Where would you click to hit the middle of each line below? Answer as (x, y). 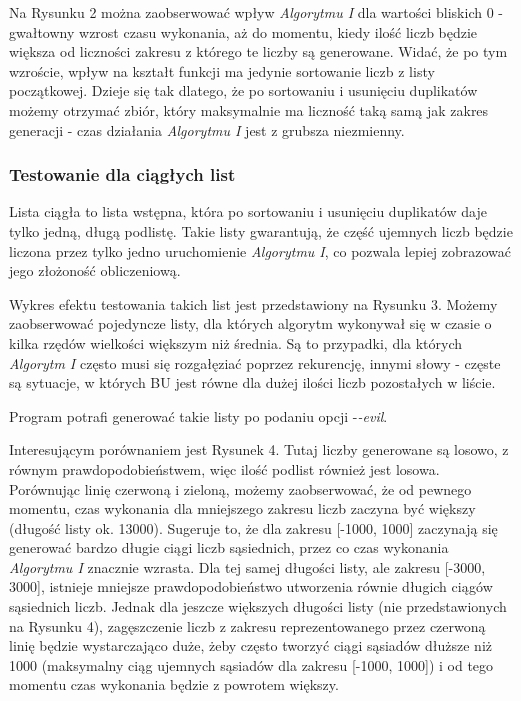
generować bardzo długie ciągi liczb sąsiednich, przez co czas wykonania (229, 547)
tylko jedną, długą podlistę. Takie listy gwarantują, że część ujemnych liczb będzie (261, 230)
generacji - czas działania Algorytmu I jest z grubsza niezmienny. (207, 129)
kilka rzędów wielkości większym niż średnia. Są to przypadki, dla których (236, 342)
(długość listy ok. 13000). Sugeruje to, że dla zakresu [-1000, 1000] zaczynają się (253, 527)
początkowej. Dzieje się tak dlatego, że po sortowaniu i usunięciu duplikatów (243, 90)
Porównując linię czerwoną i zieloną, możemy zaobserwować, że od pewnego (240, 488)
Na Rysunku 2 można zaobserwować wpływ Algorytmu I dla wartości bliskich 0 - (256, 12)
